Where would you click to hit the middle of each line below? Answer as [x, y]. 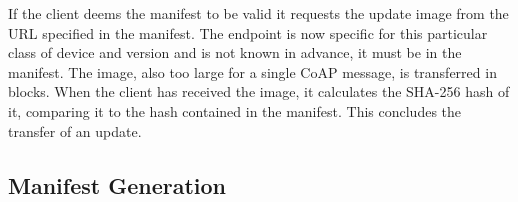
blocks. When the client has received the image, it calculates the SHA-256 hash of [259, 91]
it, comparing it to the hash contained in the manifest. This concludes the [235, 110]
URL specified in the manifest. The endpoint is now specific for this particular [248, 32]
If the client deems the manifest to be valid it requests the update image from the [258, 13]
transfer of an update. [75, 130]
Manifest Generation [117, 184]
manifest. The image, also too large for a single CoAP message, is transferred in [252, 71]
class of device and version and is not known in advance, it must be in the [235, 52]
